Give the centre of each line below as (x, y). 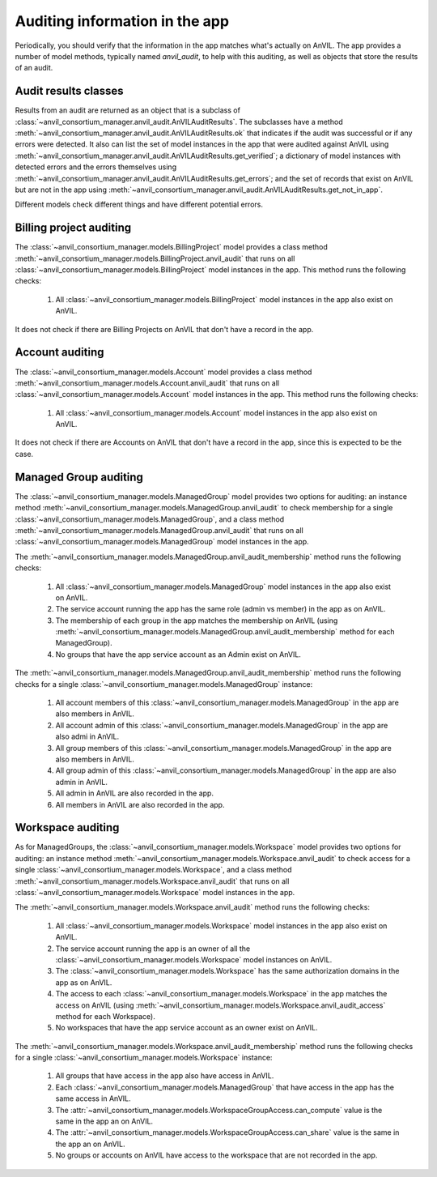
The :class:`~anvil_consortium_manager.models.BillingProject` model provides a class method (171, 247)
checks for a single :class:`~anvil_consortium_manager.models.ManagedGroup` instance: (164, 684)
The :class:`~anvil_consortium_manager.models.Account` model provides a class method (163, 372)
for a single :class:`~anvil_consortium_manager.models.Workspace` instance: (144, 1058)
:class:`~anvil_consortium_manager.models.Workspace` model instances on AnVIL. (194, 959)
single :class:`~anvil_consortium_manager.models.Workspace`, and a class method (153, 870)
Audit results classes (70, 91)
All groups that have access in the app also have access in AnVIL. (165, 1076)
